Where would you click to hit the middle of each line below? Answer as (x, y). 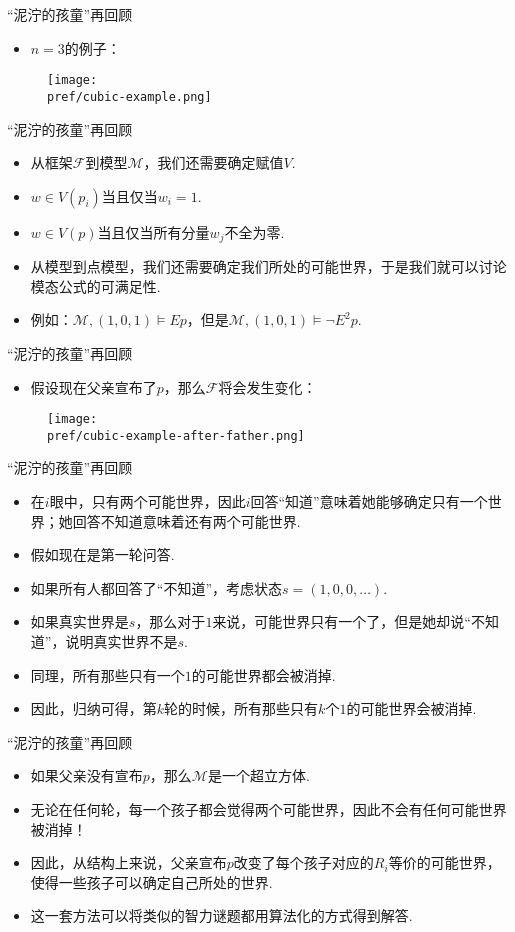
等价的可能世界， (444, 862)
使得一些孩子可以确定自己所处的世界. (151, 881)
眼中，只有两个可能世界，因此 (147, 501)
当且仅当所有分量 (153, 231)
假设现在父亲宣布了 (93, 386)
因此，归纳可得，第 (93, 708)
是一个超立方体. (258, 775)
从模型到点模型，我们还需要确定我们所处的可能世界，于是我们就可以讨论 (268, 266)
